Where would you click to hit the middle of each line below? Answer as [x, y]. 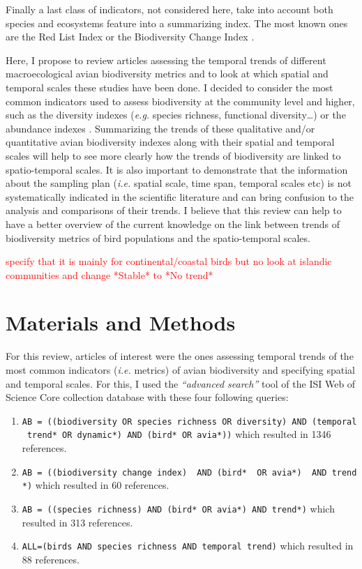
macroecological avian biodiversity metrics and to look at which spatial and [167, 74]
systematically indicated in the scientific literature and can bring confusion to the [180, 196]
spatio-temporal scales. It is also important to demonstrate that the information [177, 169]
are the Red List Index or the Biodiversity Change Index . [130, 37]
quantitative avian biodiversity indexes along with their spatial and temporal [170, 142]
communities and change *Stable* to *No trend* [110, 274]
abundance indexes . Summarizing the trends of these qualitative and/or [160, 128]
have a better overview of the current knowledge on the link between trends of [173, 223]
